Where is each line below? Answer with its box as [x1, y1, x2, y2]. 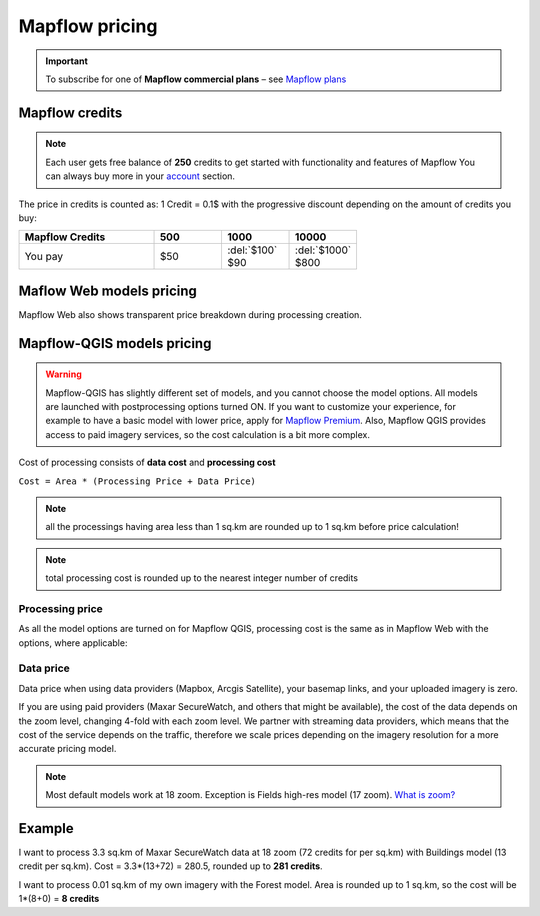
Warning [45, 368, 82, 380]
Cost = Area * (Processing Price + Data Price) [18, 475, 257, 487]
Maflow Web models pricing [18, 282, 197, 299]
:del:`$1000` [295, 243, 352, 257]
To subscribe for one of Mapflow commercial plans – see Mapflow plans [45, 73, 347, 85]
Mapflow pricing [18, 15, 158, 37]
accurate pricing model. [18, 743, 117, 755]
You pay [24, 250, 64, 264]
